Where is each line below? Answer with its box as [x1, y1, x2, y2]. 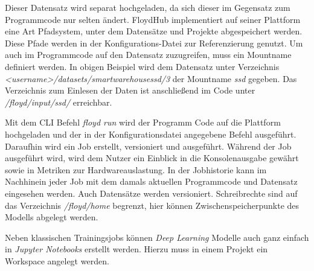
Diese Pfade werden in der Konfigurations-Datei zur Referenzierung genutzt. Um [5, 36, 303, 49]
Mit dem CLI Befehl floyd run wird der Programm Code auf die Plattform [5, 116, 281, 129]
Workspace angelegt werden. [5, 254, 109, 267]
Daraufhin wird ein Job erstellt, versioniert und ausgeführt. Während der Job [5, 139, 292, 152]
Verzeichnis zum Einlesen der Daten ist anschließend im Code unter [5, 84, 255, 97]
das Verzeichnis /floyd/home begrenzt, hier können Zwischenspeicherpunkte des [5, 199, 300, 211]
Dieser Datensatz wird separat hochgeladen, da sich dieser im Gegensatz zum [5, 1, 290, 13]
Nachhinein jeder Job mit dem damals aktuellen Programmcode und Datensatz [5, 175, 298, 188]
